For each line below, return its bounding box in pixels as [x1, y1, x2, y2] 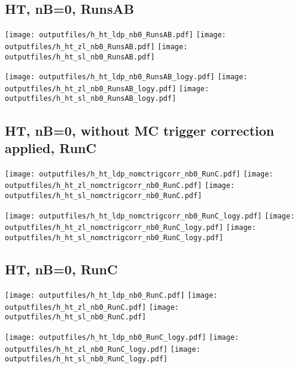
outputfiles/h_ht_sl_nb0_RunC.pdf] [5, 313, 147, 322]
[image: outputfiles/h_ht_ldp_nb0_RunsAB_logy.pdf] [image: [5, 73, 248, 82]
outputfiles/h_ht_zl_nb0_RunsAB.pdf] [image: [5, 42, 188, 51]
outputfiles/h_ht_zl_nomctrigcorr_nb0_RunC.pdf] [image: [5, 181, 235, 190]
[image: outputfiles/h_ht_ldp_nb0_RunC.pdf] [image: [5, 291, 218, 300]
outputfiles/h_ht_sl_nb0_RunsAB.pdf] [5, 52, 155, 61]
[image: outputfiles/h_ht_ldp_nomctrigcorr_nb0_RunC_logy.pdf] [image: [5, 211, 295, 220]
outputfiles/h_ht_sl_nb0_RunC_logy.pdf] [5, 355, 168, 364]
